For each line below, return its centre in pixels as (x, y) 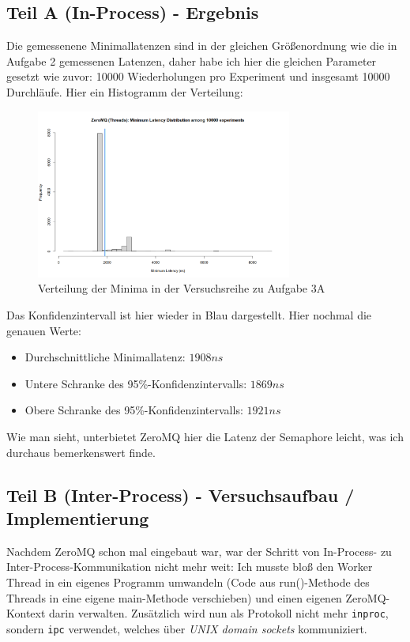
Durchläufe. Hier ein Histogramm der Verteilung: (125, 91)
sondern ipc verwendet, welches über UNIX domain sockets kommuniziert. (187, 628)
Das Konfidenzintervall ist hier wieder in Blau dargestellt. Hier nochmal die (189, 315)
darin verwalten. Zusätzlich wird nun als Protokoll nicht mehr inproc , (219, 613)
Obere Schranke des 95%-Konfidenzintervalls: (134, 410)
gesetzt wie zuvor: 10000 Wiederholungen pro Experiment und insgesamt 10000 (198, 76)
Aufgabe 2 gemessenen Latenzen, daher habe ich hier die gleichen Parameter (192, 60)
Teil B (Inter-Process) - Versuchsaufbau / (181, 495)
